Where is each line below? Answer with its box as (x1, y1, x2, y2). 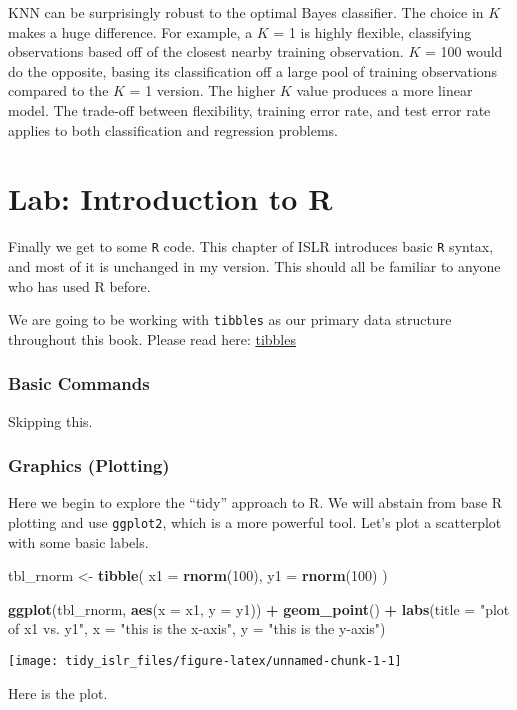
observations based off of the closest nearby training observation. (8, 41, 404, 62)
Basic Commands (8, 371, 150, 396)
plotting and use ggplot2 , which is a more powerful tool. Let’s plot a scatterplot (8, 512, 502, 532)
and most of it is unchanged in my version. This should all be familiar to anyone (8, 255, 501, 276)
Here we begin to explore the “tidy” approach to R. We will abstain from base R (8, 492, 503, 513)
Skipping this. (8, 410, 93, 431)
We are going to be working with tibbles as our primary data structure (8, 309, 452, 330)
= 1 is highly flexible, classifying (273, 21, 472, 42)
